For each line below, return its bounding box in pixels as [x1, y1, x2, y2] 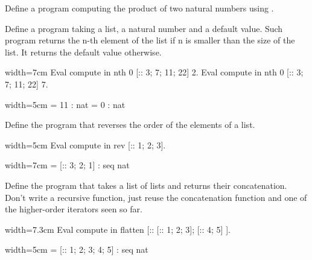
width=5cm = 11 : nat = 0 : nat [5, 98, 126, 110]
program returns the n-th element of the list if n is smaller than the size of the [5, 34, 295, 46]
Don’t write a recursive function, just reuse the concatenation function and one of [5, 191, 307, 203]
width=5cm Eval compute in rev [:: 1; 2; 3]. [5, 138, 166, 151]
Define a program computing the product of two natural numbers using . [5, 2, 274, 14]
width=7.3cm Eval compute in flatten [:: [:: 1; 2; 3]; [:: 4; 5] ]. [5, 223, 231, 235]
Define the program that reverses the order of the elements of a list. [5, 118, 255, 131]
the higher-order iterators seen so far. [5, 203, 142, 215]
